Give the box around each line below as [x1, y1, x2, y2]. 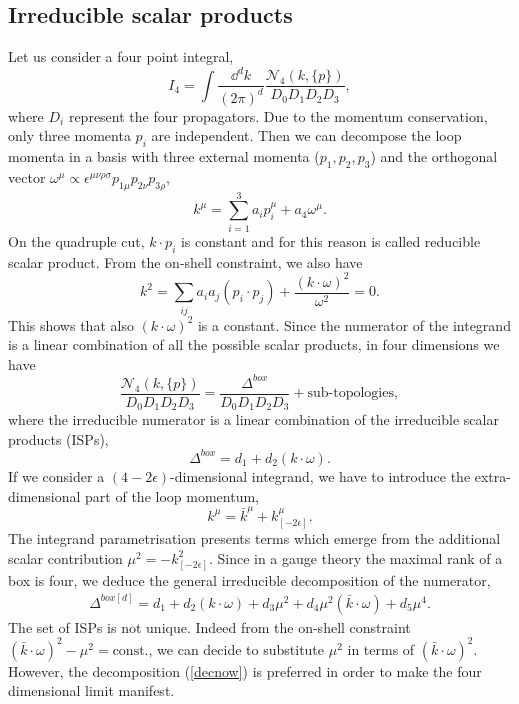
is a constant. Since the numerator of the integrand [197, 314, 511, 335]
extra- [474, 465, 511, 486]
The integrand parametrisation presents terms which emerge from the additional [8, 528, 501, 549]
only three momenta [8, 125, 131, 146]
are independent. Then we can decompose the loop [151, 125, 462, 146]
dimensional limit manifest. [8, 680, 175, 701]
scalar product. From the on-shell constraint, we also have [8, 251, 363, 272]
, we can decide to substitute [148, 638, 325, 659]
